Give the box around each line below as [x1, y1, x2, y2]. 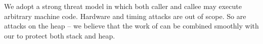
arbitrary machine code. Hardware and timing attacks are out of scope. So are [4, 10, 246, 21]
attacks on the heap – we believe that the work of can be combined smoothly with [4, 20, 259, 31]
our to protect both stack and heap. [4, 30, 115, 40]
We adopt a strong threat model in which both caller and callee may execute [4, 1, 242, 11]
